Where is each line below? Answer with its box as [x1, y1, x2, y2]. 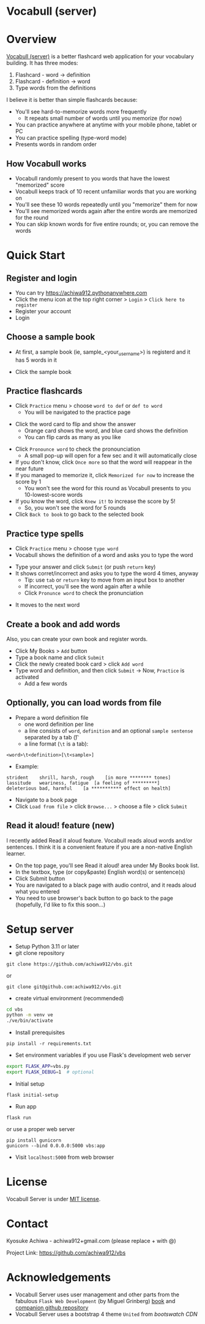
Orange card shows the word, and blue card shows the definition [24, 427, 188, 434]
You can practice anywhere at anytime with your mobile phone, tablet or [15, 121, 198, 128]
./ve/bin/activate [6, 1018, 53, 1024]
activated [15, 673, 39, 680]
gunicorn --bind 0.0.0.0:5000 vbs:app [6, 1142, 105, 1149]
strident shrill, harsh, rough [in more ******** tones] [6, 774, 171, 781]
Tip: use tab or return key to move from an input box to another [24, 576, 185, 584]
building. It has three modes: [6, 60, 78, 67]
